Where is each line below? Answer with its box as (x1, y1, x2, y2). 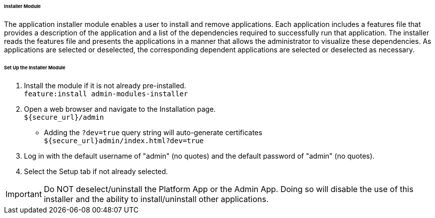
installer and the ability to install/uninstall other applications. (43, 194, 269, 204)
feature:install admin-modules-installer (24, 89, 188, 98)
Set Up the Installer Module (4, 64, 66, 70)
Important (5, 189, 42, 199)
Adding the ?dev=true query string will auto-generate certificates (44, 128, 262, 137)
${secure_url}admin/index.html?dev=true (44, 136, 204, 145)
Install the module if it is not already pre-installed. (24, 81, 187, 90)
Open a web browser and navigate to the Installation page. (24, 104, 216, 113)
